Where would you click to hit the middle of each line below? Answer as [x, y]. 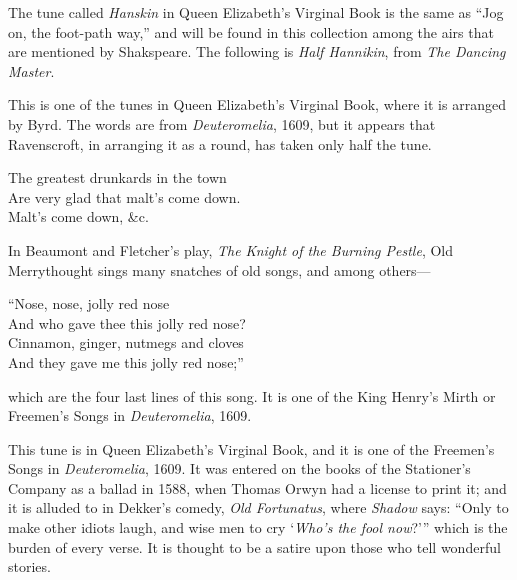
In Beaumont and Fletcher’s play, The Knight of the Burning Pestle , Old [230, 249]
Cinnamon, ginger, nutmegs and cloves [126, 342]
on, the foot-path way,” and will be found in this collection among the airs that [251, 31]
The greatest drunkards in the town [117, 177]
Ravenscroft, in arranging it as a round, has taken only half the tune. [220, 143]
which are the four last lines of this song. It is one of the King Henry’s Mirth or [252, 395]
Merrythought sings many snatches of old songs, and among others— [219, 269]
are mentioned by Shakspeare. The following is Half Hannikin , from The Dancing [257, 51]
